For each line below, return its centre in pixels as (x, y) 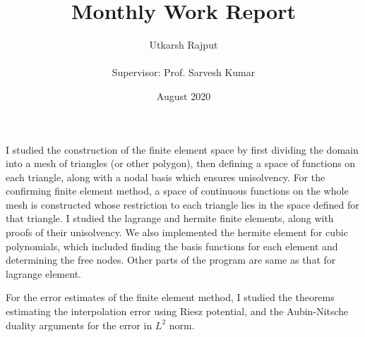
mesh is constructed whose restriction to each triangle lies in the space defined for (182, 204)
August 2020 (184, 96)
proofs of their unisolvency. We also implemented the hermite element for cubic (177, 232)
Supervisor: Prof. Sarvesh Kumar (184, 72)
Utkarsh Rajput (184, 45)
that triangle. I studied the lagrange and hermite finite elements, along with (170, 218)
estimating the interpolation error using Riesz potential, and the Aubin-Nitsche (177, 311)
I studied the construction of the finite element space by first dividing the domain (182, 149)
